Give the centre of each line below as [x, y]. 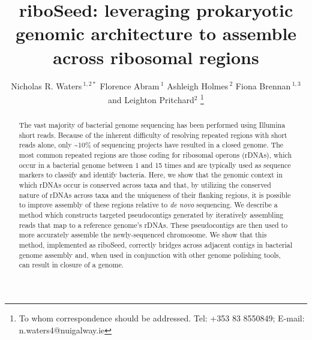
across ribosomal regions [156, 57]
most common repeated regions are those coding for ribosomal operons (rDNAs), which [155, 155]
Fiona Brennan [263, 85]
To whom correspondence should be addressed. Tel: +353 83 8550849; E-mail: [162, 318]
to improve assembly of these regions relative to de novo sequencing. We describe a [148, 205]
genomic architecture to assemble [156, 33]
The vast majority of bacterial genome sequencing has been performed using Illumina [152, 125]
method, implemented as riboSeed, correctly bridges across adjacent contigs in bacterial [156, 245]
